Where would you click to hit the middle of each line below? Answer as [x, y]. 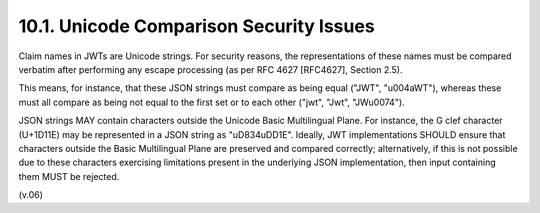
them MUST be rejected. [69, 176]
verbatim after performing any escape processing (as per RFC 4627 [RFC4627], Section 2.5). [210, 69]
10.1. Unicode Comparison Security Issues [196, 26]
